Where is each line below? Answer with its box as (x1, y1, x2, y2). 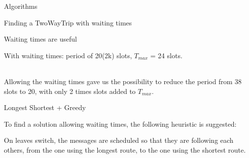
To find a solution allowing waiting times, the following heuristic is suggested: (4, 118, 237, 129)
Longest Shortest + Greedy (4, 102, 86, 113)
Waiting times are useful (4, 34, 77, 44)
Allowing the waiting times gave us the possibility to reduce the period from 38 (4, 76, 242, 86)
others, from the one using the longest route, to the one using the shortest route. (4, 144, 246, 155)
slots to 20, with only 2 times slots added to (4, 86, 136, 96)
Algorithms (4, 1, 38, 11)
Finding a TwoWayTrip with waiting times (4, 17, 132, 27)
